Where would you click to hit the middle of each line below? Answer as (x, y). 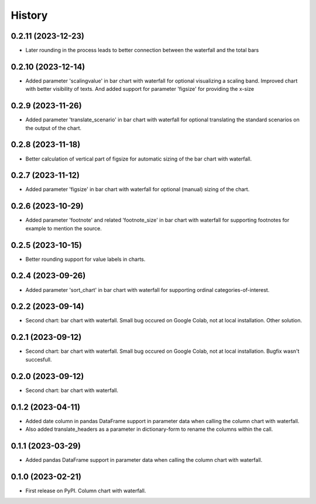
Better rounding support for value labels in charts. (85, 259)
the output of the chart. (54, 128)
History (29, 15)
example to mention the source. (63, 228)
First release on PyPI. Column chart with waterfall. (86, 491)
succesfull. (39, 359)
